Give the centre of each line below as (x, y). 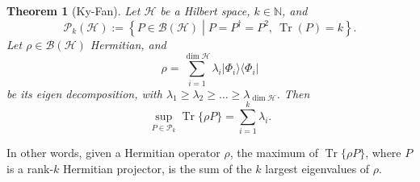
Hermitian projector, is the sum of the (157, 168)
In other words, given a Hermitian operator (113, 153)
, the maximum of (274, 153)
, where (383, 153)
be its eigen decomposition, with (84, 93)
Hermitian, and (128, 44)
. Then (293, 93)
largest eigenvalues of (317, 168)
